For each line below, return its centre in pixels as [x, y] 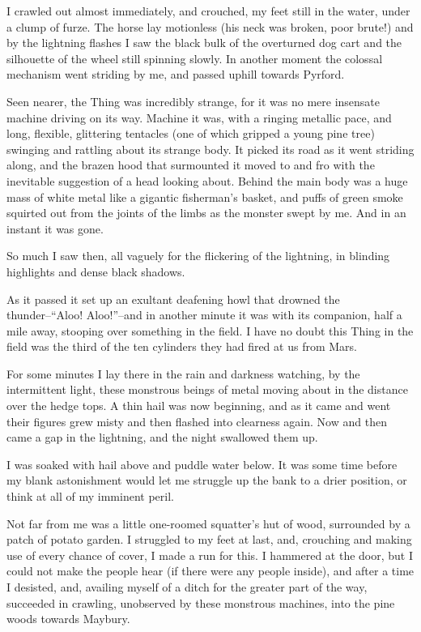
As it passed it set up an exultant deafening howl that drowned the [173, 299]
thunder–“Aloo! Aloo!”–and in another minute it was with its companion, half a [204, 315]
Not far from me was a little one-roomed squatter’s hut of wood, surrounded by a [208, 523]
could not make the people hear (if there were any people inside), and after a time [210, 571]
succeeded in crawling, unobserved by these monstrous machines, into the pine [201, 602]
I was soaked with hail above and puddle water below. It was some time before [202, 464]
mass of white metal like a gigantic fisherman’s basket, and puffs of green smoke [205, 196]
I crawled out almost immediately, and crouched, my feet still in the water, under [208, 11]
